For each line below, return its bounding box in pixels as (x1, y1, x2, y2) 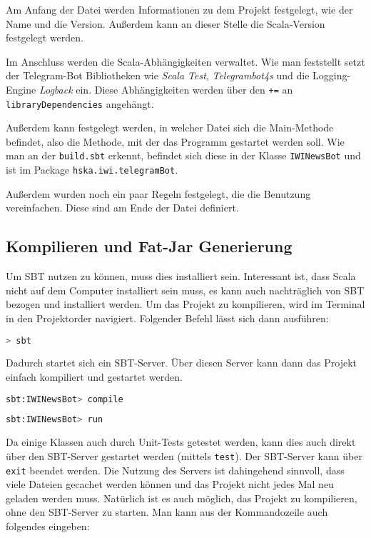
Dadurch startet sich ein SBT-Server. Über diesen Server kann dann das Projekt (6, 355, 357, 370)
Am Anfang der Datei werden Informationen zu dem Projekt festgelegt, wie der (6, 2, 353, 16)
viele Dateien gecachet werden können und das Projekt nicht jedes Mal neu (6, 477, 334, 492)
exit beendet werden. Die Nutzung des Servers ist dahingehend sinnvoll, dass (6, 462, 345, 477)
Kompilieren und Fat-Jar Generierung (6, 235, 293, 257)
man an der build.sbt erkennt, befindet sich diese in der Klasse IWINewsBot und (6, 148, 361, 163)
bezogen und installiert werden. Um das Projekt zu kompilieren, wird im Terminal (6, 297, 365, 312)
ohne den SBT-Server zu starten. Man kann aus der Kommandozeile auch (6, 504, 328, 519)
